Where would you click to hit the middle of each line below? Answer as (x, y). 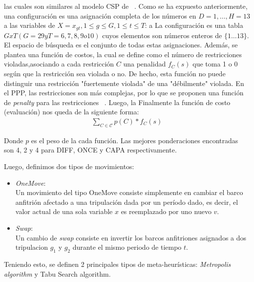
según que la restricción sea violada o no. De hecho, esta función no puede (115, 74)
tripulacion (32, 247)
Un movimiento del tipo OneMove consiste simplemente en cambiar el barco (129, 192)
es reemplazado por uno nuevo (166, 211)
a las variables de (30, 25)
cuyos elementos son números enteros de (162, 35)
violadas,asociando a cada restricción (59, 64)
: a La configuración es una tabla (194, 25)
